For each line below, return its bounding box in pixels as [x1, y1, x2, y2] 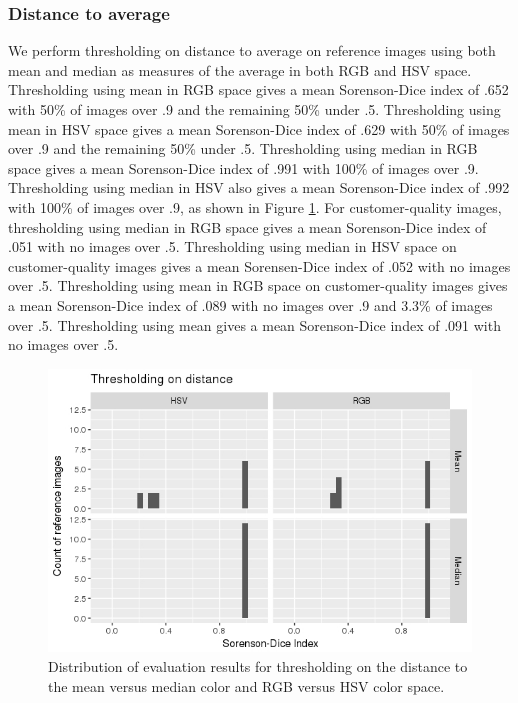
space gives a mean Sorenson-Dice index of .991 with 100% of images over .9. [8, 157, 479, 178]
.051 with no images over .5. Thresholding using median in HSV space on [8, 236, 457, 257]
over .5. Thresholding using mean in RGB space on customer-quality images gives [8, 275, 508, 296]
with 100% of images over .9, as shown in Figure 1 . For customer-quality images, [8, 196, 502, 217]
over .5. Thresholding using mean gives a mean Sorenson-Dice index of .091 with [8, 314, 501, 335]
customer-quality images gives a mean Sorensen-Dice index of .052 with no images [8, 255, 511, 276]
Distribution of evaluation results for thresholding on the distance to [48, 655, 468, 676]
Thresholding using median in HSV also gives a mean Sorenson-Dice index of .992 [8, 177, 510, 198]
